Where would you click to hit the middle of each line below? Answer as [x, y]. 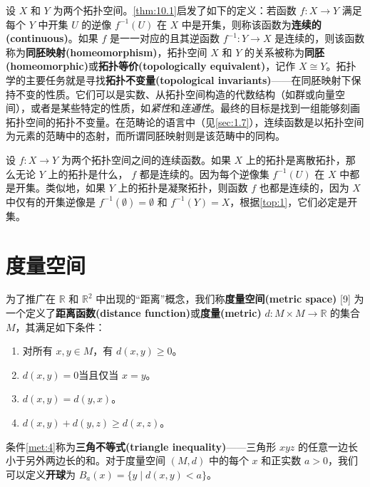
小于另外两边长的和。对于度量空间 [86, 460]
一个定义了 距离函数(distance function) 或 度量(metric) [134, 313]
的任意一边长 [328, 446]
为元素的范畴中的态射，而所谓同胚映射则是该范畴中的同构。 [145, 136]
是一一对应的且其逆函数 [164, 38]
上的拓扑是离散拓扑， [296, 159]
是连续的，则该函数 [320, 38]
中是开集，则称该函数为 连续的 [251, 24]
